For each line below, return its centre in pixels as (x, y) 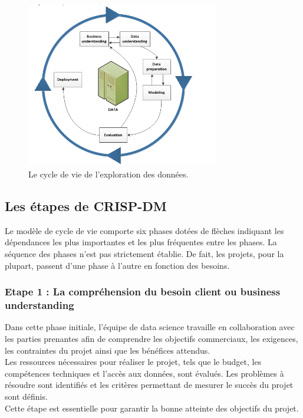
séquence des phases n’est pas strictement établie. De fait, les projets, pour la (144, 254)
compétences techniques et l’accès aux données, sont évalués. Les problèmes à (144, 373)
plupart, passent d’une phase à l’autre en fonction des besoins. (117, 265)
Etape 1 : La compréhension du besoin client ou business (143, 292)
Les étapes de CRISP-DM (86, 206)
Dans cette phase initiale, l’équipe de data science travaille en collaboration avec (150, 327)
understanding (39, 305)
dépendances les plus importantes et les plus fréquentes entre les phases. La (141, 242)
